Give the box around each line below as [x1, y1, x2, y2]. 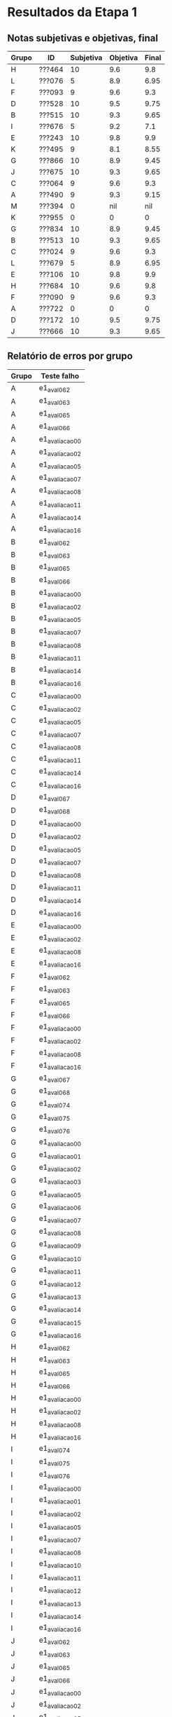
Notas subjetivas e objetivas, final [7, 32, 159, 44]
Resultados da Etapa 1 [7, 4, 138, 20]
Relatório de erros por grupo [7, 350, 133, 362]
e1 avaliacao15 [38, 1316, 82, 1327]
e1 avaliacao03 [38, 1175, 82, 1186]
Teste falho [41, 371, 80, 380]
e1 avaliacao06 [38, 1201, 82, 1212]
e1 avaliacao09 [38, 1239, 82, 1250]
